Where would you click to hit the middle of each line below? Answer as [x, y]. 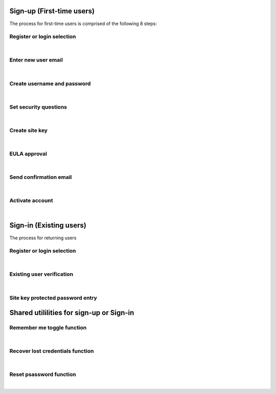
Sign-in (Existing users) [48, 225]
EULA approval [28, 154]
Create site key [29, 130]
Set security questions [38, 107]
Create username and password [50, 84]
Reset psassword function [43, 375]
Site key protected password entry [53, 298]
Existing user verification [41, 274]
